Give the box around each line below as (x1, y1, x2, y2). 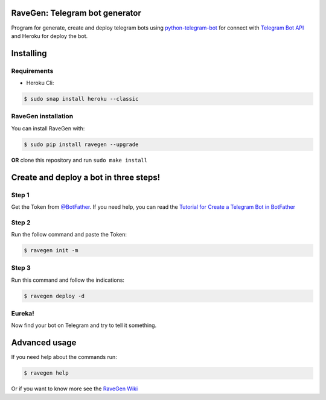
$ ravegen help (24, 370, 69, 376)
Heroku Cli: (26, 79, 54, 87)
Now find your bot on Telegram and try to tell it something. (11, 322, 157, 329)
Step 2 (11, 218, 31, 226)
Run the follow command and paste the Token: (11, 231, 127, 238)
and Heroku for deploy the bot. (11, 32, 88, 39)
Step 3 (11, 264, 31, 272)
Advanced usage (11, 338, 77, 348)
